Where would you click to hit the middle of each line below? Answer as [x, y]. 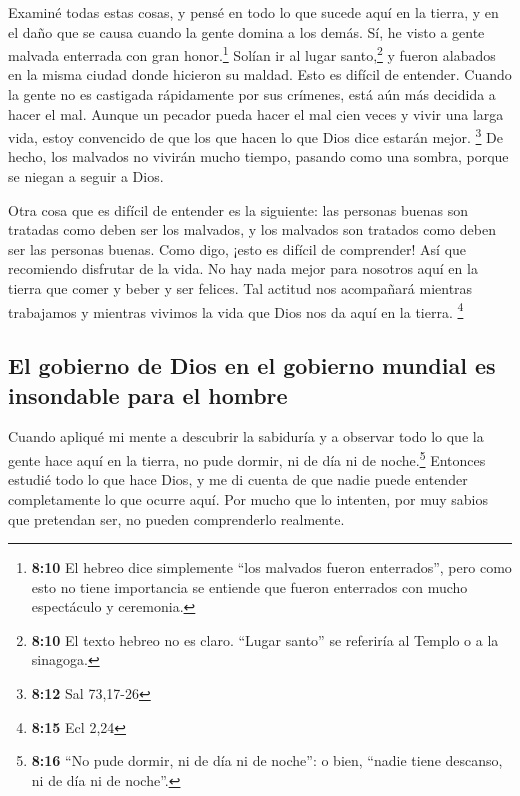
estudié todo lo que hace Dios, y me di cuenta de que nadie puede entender [238, 479]
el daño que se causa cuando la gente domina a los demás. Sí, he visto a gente [246, 31]
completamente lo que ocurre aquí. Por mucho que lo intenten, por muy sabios [248, 498]
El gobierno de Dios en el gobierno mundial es [252, 365]
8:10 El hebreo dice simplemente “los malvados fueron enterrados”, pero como [271, 567]
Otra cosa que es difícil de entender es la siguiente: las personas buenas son [238, 209]
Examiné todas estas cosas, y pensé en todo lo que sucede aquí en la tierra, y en [253, 12]
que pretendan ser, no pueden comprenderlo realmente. [176, 518]
